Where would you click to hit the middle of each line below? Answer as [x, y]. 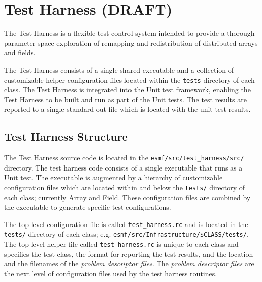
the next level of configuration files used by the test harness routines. [111, 273]
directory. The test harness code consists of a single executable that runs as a [123, 167]
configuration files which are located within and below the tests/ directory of [124, 187]
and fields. [20, 53]
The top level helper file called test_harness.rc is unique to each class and [121, 244]
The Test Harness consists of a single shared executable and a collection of [119, 69]
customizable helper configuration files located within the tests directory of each [129, 79]
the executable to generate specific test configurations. [88, 207]
